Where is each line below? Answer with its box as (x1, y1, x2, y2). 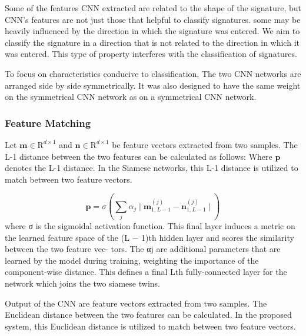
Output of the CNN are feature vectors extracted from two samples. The (5, 297, 267, 309)
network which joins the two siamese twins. (5, 277, 160, 290)
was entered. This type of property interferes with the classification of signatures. (5, 48, 297, 60)
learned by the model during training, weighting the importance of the (5, 254, 259, 266)
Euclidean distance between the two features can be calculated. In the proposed (5, 308, 292, 321)
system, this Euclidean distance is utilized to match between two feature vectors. (5, 320, 296, 332)
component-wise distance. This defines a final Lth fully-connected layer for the (5, 266, 287, 278)
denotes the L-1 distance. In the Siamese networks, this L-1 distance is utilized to (5, 162, 298, 174)
